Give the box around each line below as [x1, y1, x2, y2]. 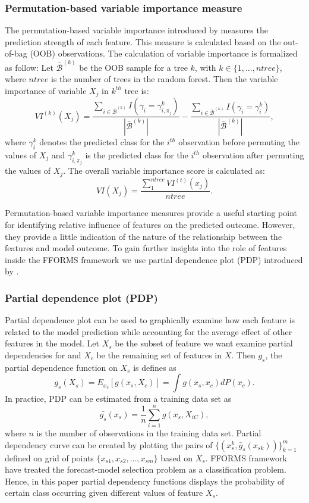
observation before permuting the [178, 136, 299, 148]
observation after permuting [202, 148, 304, 161]
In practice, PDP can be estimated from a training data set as [5, 392, 232, 405]
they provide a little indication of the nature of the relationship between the [5, 230, 282, 242]
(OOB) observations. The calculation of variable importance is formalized [30, 47, 298, 60]
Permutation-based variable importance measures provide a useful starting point [5, 207, 297, 219]
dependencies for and [5, 348, 81, 361]
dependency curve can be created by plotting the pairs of [5, 438, 213, 451]
